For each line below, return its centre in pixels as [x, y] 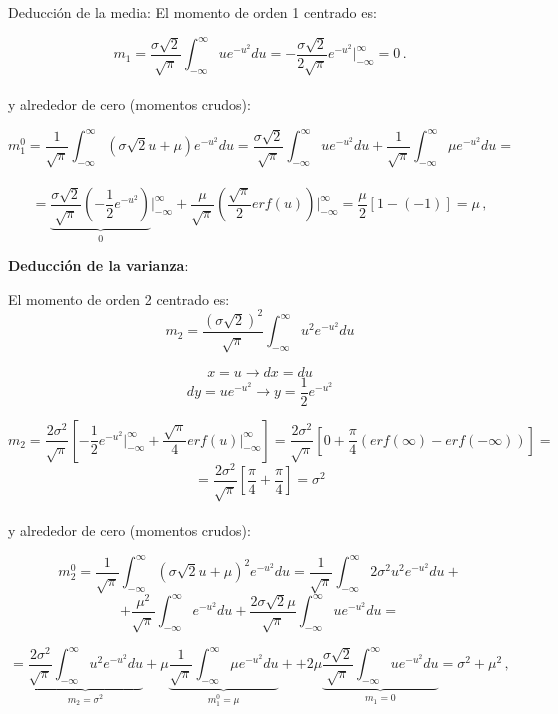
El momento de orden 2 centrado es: [119, 298]
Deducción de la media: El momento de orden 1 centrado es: [192, 12]
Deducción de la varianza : [98, 265]
